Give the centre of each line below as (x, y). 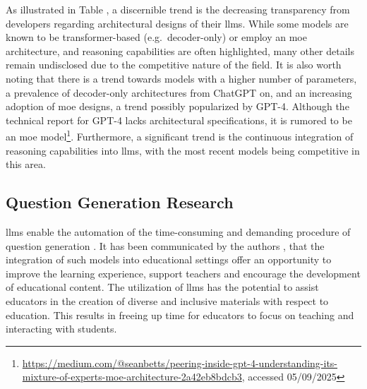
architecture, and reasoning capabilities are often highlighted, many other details (180, 50)
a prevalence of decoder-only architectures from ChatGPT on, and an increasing (179, 92)
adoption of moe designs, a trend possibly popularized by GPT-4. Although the (178, 106)
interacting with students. (61, 329)
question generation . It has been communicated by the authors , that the (165, 245)
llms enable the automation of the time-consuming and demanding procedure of (178, 231)
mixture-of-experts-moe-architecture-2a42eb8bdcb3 (132, 377)
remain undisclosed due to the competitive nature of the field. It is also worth (174, 65)
